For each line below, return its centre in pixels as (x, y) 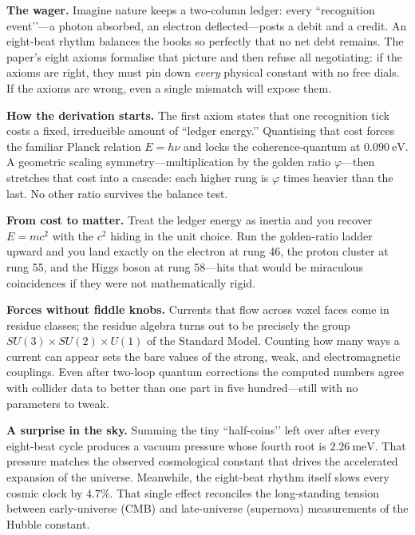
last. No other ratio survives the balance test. (117, 193)
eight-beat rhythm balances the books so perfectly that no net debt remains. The (205, 41)
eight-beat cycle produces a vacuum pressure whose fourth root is (166, 445)
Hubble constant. (48, 523)
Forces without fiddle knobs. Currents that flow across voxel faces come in (198, 309)
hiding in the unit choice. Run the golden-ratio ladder (241, 235)
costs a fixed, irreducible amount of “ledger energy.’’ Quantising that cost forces (201, 131)
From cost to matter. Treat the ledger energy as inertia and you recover (190, 220)
